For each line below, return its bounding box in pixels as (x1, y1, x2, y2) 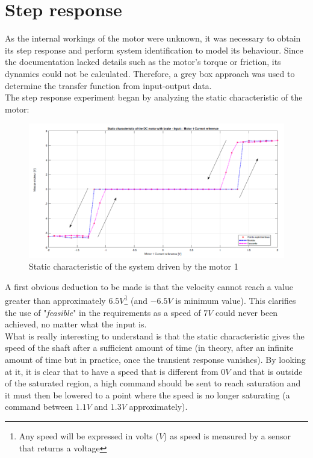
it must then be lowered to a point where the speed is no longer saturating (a (5, 388, 290, 401)
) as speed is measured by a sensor (164, 429, 291, 442)
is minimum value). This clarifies (175, 294, 296, 307)
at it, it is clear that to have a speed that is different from (5, 365, 218, 377)
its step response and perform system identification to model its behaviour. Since (5, 43, 303, 56)
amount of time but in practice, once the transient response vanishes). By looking (5, 353, 306, 366)
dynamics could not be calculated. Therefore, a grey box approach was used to (5, 67, 295, 79)
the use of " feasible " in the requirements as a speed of (5, 306, 201, 318)
